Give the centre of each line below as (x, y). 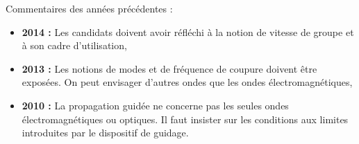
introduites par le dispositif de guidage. (105, 133)
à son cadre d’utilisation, (74, 45)
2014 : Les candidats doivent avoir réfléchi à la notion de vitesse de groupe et (188, 31)
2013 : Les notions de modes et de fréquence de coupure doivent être (169, 68)
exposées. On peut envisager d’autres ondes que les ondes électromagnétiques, (187, 82)
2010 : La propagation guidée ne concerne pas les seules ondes (155, 105)
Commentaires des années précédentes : (89, 8)
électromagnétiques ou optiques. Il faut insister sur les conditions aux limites (185, 119)
